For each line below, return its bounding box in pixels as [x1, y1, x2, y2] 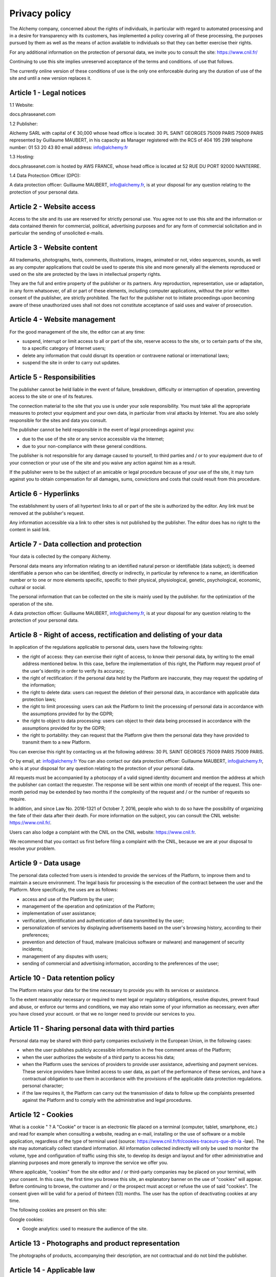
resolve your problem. [9, 845, 56, 852]
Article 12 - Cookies [9, 1110, 74, 1119]
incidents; [22, 946, 43, 952]
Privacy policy [9, 8, 72, 19]
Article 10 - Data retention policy [9, 974, 115, 982]
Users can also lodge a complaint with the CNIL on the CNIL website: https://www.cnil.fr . [9, 829, 196, 835]
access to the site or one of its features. [9, 393, 94, 399]
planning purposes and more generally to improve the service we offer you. [9, 1160, 169, 1166]
